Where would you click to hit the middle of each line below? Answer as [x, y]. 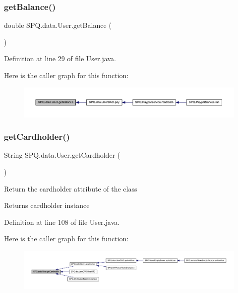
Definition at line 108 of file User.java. [62, 222]
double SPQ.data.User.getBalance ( [58, 25]
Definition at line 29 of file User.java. [60, 58]
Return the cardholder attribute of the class [71, 188]
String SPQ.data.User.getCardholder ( [62, 155]
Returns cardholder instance [47, 205]
